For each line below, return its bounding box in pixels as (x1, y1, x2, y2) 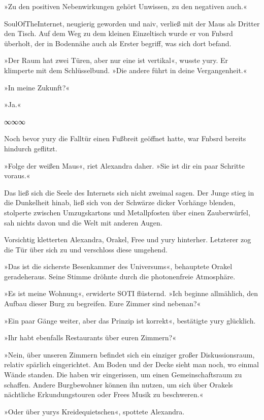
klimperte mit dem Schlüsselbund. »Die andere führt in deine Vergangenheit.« (4, 64, 247, 75)
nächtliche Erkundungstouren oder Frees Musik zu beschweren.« (4, 389, 204, 400)
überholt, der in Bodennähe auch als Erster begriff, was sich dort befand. (4, 38, 232, 48)
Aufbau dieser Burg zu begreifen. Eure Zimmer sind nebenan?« (4, 298, 201, 309)
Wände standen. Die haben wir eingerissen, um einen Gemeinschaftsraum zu (4, 369, 242, 380)
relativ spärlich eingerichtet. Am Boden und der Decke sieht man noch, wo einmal (4, 359, 259, 370)
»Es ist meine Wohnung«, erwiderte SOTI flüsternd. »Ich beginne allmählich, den (4, 288, 258, 299)
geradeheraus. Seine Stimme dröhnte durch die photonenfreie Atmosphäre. (4, 271, 236, 281)
